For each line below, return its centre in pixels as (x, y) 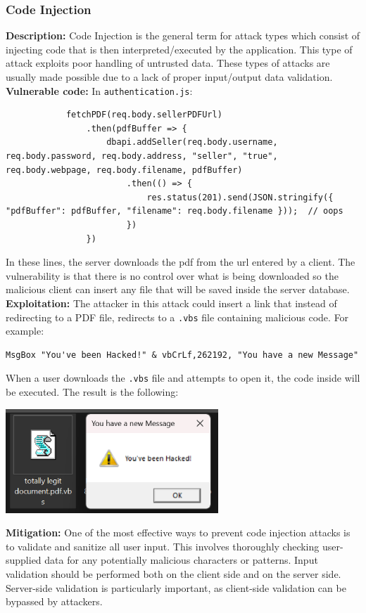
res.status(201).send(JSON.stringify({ (240, 197)
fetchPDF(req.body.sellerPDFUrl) (144, 115)
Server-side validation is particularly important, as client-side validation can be (176, 587)
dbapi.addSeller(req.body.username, (192, 142)
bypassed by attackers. (54, 601)
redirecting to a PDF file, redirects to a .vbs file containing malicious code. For (177, 317)
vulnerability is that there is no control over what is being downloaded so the (172, 275)
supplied (24, 560)
